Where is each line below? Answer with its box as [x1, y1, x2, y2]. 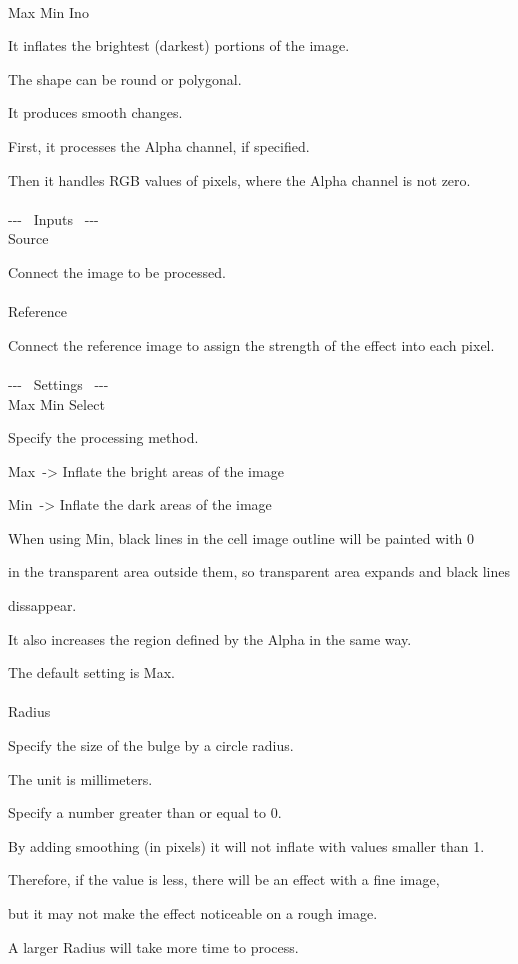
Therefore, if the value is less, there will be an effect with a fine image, [8, 869, 440, 890]
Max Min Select [8, 393, 105, 414]
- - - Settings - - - [8, 373, 109, 394]
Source [8, 228, 49, 249]
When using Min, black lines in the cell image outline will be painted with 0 [8, 527, 475, 548]
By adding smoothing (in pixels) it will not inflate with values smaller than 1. [8, 835, 485, 856]
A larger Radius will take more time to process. [8, 936, 299, 957]
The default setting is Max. [8, 662, 175, 683]
